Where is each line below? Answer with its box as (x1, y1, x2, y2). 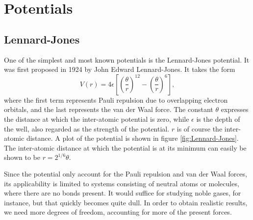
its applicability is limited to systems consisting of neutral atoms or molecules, (4, 178, 239, 188)
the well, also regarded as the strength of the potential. (4, 123, 170, 133)
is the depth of (196, 113, 240, 124)
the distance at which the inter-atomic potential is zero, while (4, 113, 189, 124)
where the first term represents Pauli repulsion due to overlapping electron (4, 94, 228, 105)
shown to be (4, 152, 40, 162)
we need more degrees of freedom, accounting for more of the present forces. (4, 207, 232, 217)
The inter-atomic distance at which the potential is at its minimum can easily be (4, 142, 247, 153)
